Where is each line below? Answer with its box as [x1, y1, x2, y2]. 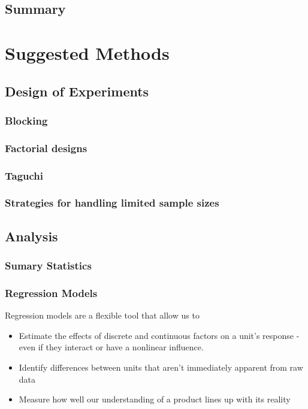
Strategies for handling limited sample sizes [5, 195, 219, 210]
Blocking [5, 113, 48, 128]
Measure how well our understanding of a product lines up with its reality [19, 393, 291, 405]
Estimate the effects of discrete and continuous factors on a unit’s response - [19, 329, 300, 341]
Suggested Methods [5, 40, 170, 65]
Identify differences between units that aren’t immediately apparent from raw [19, 360, 303, 373]
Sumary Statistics [5, 258, 92, 273]
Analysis [5, 226, 58, 245]
